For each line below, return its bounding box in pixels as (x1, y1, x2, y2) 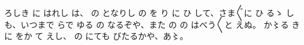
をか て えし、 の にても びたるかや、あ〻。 (15, 30, 188, 42)
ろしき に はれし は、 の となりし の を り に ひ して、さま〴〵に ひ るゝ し (4, 7, 294, 18)
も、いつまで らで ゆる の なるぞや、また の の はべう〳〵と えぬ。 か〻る (4, 18, 289, 30)
